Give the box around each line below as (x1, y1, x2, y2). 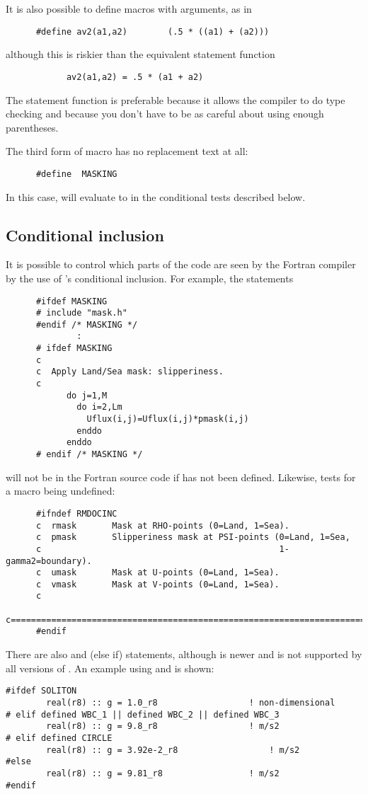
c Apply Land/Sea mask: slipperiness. (35, 367, 224, 377)
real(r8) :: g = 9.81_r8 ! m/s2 (46, 768, 280, 778)
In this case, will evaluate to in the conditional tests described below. (6, 189, 306, 204)
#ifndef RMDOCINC (35, 508, 117, 519)
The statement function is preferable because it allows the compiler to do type (6, 92, 345, 107)
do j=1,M (66, 390, 108, 401)
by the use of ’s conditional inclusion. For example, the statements (6, 270, 294, 285)
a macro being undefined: (6, 483, 115, 498)
